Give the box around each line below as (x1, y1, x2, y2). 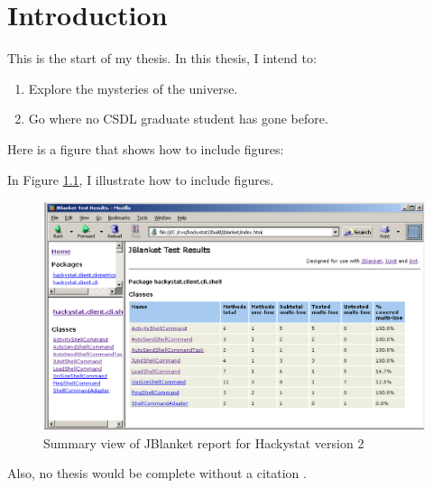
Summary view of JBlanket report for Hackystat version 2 (43, 433, 364, 452)
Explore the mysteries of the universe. (28, 78, 238, 97)
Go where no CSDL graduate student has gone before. (28, 109, 328, 128)
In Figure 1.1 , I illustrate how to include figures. (7, 170, 274, 189)
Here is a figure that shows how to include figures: (7, 139, 284, 158)
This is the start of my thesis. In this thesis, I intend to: (7, 49, 317, 68)
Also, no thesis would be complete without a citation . (7, 464, 307, 483)
